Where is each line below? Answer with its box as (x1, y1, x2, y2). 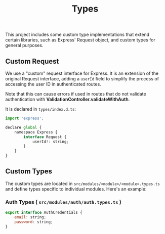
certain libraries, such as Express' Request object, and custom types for (5, 37, 155, 43)
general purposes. (5, 42, 44, 49)
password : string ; (14, 219, 53, 224)
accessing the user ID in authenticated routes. (5, 81, 101, 87)
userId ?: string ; (32, 139, 69, 144)
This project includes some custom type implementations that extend (5, 31, 150, 38)
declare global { (5, 125, 42, 130)
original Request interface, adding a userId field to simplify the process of (5, 76, 159, 81)
